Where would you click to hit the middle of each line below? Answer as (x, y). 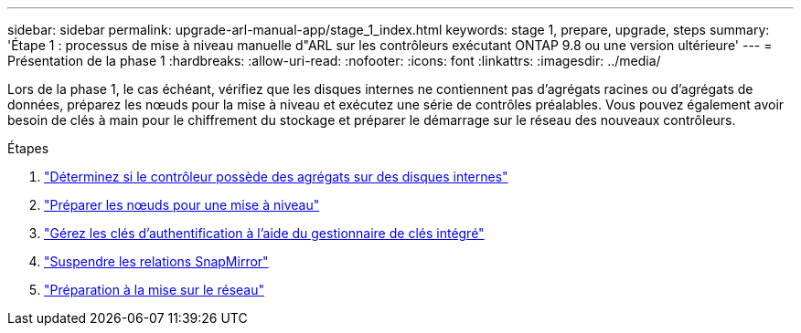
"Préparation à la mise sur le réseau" (154, 290)
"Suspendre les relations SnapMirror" (156, 261)
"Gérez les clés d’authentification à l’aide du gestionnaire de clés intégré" (264, 233)
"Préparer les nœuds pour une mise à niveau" (182, 205)
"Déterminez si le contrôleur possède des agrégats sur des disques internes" (276, 177)
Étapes (28, 148)
